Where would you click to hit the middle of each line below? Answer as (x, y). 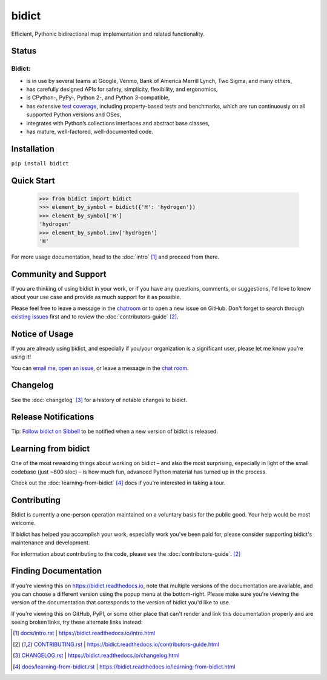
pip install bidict (40, 163)
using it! (21, 357)
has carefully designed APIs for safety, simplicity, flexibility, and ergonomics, (122, 89)
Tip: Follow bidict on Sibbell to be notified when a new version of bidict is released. (114, 431)
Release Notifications (53, 417)
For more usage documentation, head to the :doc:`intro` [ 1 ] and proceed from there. (115, 257)
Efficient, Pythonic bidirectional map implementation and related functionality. (108, 34)
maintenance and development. (51, 543)
